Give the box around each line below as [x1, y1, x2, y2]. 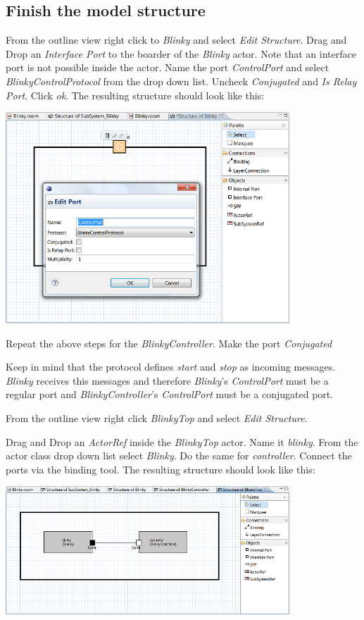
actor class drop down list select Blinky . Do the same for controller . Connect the [6, 448, 352, 463]
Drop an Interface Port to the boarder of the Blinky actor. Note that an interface [6, 46, 356, 61]
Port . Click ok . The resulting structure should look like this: [6, 87, 265, 102]
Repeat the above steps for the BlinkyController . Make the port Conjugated [6, 335, 332, 350]
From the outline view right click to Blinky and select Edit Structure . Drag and [6, 32, 347, 47]
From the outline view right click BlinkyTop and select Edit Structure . [6, 411, 308, 425]
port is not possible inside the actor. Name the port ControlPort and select [6, 60, 330, 75]
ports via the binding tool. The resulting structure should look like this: [6, 461, 315, 476]
